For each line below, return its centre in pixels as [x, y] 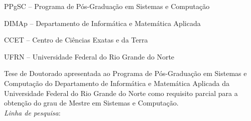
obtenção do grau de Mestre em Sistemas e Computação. [91, 103]
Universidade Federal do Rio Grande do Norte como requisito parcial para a [121, 93]
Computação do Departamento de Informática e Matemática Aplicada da [117, 83]
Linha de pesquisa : [32, 112]
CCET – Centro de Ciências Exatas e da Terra [76, 40]
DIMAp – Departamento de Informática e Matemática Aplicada [102, 23]
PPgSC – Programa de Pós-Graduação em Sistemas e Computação [107, 6]
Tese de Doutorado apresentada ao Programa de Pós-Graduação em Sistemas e [125, 73]
